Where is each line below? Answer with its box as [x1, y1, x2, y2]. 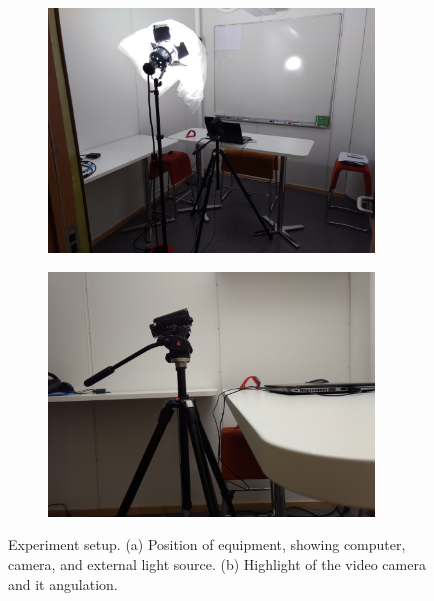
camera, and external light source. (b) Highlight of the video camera [8, 553, 426, 574]
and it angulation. [8, 573, 118, 594]
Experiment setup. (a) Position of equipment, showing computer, [8, 534, 406, 555]
